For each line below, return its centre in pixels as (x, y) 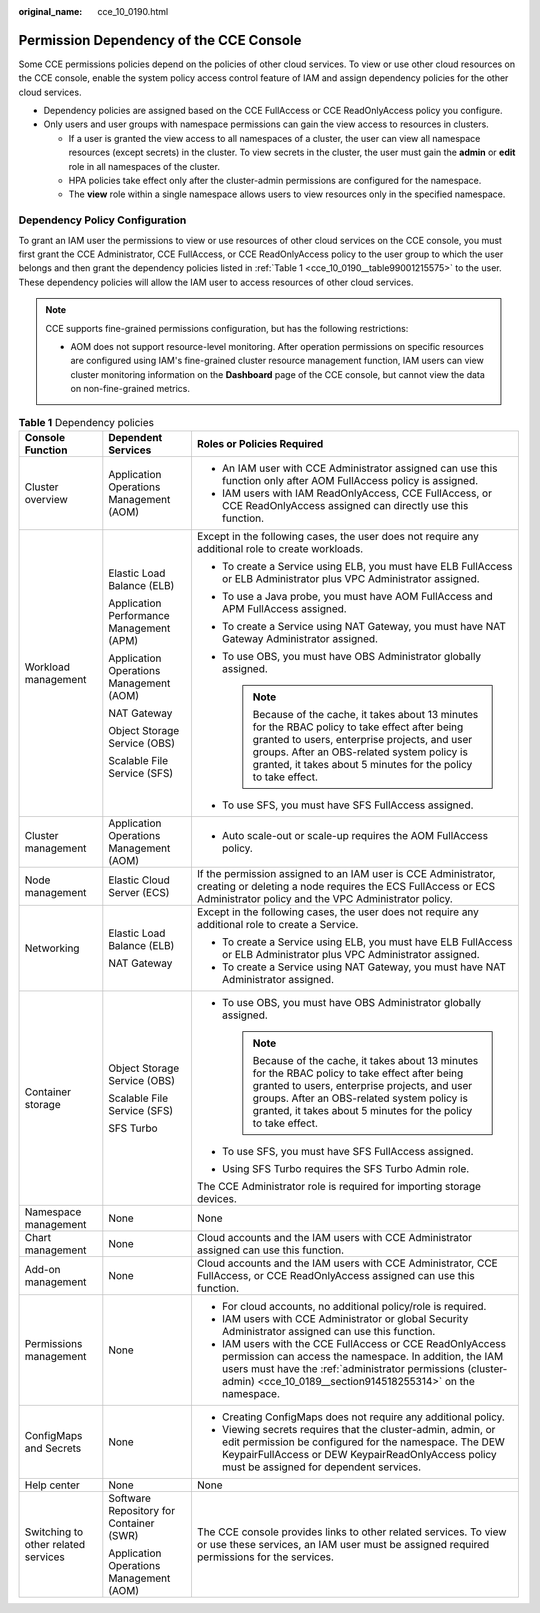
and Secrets (53, 1448)
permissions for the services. (265, 1557)
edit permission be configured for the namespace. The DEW (363, 1442)
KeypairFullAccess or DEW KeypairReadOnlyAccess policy (359, 1454)
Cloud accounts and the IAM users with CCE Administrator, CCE (347, 1263)
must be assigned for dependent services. (321, 1467)
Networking (52, 948)
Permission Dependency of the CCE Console (160, 40)
